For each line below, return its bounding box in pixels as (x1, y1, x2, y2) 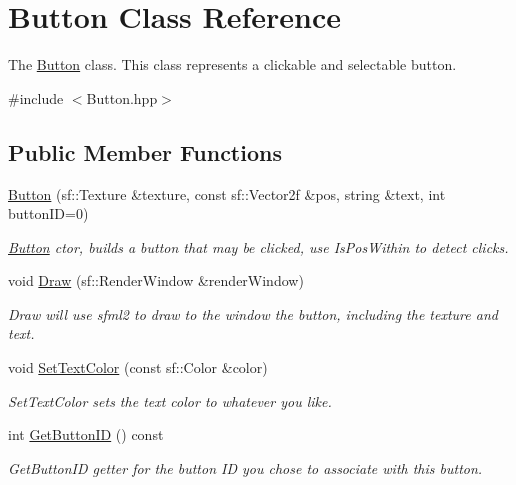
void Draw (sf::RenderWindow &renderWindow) (8, 270, 304, 291)
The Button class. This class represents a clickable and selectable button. (8, 54, 457, 75)
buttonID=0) (8, 203, 89, 224)
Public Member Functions (8, 136, 282, 167)
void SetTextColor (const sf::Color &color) (8, 357, 268, 378)
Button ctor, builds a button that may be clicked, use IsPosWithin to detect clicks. (8, 236, 509, 257)
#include (8, 87, 64, 108)
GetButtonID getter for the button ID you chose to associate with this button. (8, 457, 483, 478)
